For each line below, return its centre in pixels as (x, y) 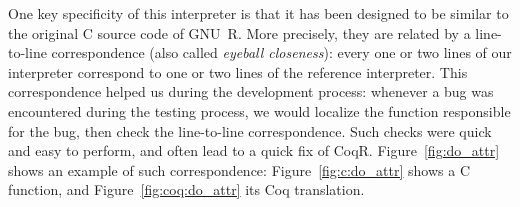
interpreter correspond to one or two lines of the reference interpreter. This (238, 71)
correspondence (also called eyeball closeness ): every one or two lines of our (281, 52)
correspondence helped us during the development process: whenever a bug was (251, 91)
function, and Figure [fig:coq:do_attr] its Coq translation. (186, 189)
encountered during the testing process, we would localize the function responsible (259, 110)
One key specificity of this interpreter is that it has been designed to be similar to (258, 13)
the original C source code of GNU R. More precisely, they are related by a (239, 32)
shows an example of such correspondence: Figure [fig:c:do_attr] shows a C (239, 169)
